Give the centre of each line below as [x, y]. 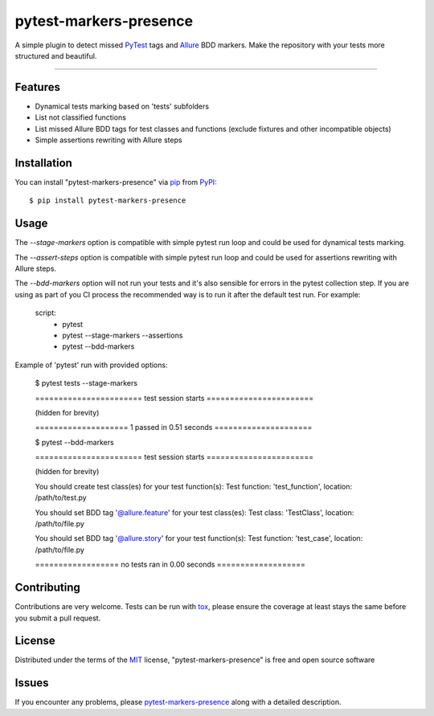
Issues [32, 683]
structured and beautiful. [56, 55]
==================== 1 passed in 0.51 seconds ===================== [174, 428]
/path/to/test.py [61, 497]
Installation [43, 163]
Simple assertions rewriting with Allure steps [108, 140]
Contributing [47, 588]
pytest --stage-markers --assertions [123, 335]
